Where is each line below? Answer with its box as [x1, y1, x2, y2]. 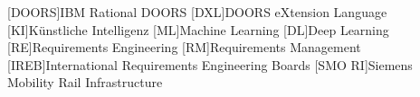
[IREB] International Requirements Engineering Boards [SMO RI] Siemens [7, 55, 413, 74]
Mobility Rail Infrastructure [7, 73, 163, 92]
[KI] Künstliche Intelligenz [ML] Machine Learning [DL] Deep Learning [7, 20, 389, 39]
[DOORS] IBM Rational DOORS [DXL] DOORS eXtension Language [7, 3, 387, 21]
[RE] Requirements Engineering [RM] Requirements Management [7, 38, 361, 57]
